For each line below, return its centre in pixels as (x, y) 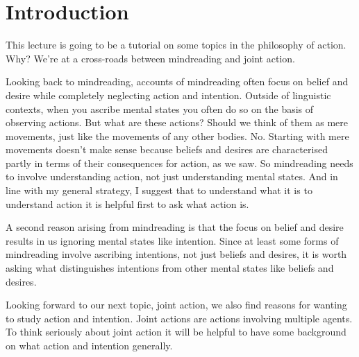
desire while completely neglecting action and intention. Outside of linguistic (168, 95)
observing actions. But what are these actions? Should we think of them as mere (177, 122)
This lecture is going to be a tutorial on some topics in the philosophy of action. (176, 45)
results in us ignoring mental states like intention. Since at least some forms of (172, 240)
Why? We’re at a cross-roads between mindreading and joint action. (150, 58)
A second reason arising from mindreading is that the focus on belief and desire (175, 227)
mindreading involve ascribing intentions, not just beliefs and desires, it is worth (176, 254)
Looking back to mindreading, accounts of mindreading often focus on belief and (177, 81)
